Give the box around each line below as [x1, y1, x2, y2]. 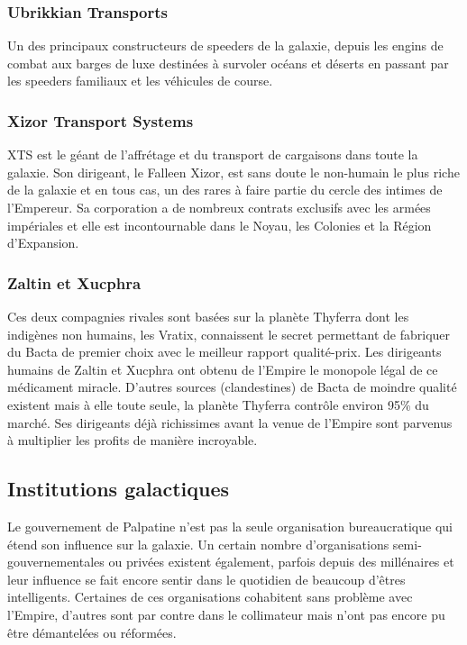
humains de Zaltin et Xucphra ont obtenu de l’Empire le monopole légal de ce [7, 359, 438, 378]
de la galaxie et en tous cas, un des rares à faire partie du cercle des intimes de [7, 180, 443, 199]
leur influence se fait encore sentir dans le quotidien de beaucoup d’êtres [7, 569, 406, 588]
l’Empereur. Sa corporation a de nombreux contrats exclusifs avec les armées [7, 198, 431, 216]
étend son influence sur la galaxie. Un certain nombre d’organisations [7, 534, 389, 553]
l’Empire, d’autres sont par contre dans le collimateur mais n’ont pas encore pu [7, 604, 445, 623]
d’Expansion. [7, 233, 79, 252]
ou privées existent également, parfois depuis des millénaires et [108, 552, 454, 571]
